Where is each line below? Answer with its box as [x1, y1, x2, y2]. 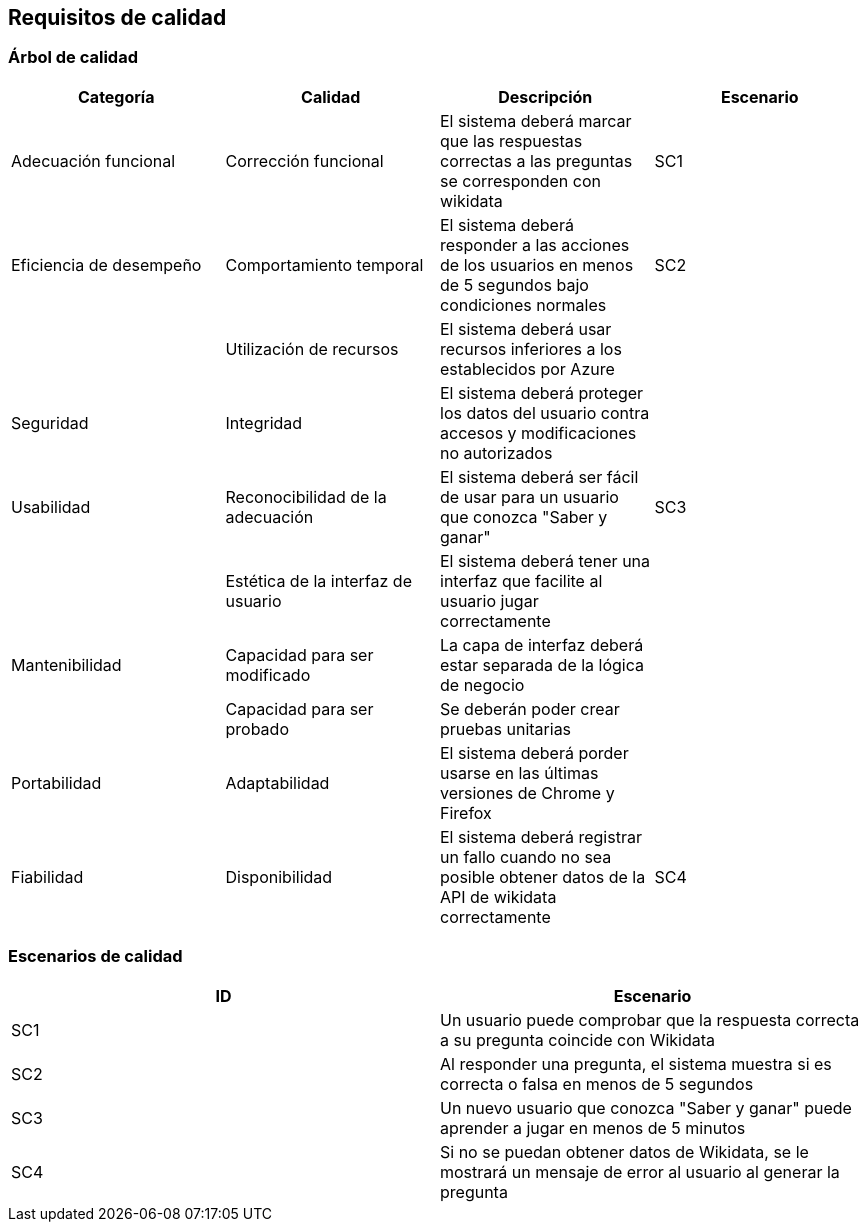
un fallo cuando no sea [440, 846, 612, 867]
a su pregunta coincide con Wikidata [440, 1029, 716, 1050]
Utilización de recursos [225, 338, 399, 359]
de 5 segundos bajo [440, 274, 589, 295]
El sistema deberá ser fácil [440, 466, 639, 487]
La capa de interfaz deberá [440, 634, 644, 655]
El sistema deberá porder [440, 742, 629, 763]
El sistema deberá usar [440, 318, 612, 339]
